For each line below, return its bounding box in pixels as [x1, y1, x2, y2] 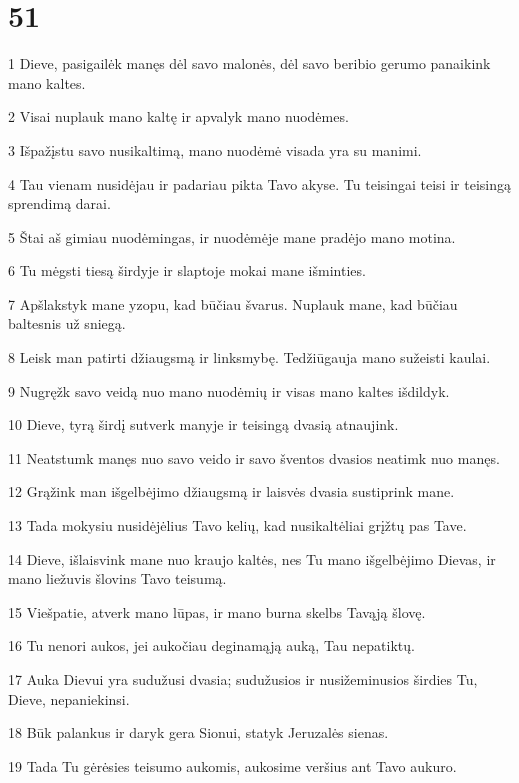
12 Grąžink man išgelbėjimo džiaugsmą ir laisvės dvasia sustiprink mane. [8, 481, 455, 502]
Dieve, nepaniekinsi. [8, 688, 130, 709]
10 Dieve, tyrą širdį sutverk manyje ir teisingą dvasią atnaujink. [8, 414, 399, 435]
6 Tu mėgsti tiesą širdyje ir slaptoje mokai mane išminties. [8, 260, 366, 281]
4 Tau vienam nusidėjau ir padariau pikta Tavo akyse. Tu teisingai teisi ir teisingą [8, 173, 511, 194]
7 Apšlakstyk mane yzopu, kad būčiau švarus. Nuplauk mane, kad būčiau [8, 293, 458, 314]
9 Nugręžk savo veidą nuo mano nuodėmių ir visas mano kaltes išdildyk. [8, 380, 450, 401]
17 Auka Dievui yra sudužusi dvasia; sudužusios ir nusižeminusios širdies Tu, [8, 669, 478, 689]
